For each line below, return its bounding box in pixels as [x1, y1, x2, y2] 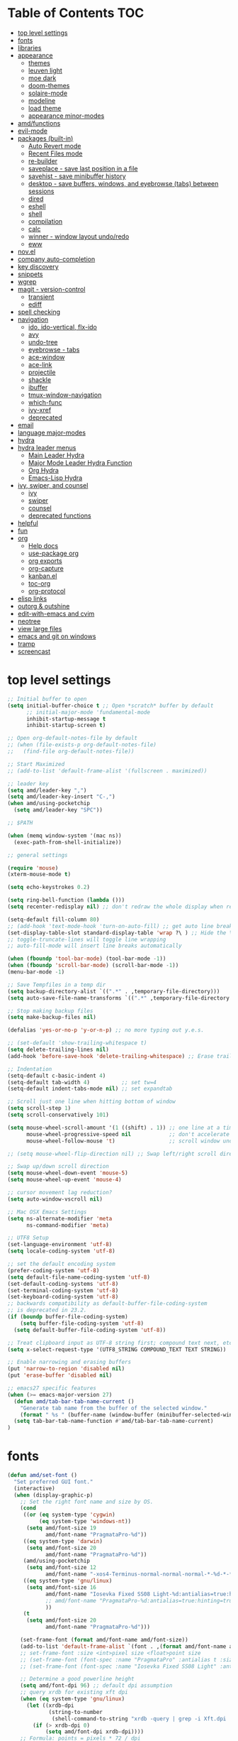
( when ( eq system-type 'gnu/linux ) [20, 1696, 125, 1703]
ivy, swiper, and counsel [17, 481, 89, 489]
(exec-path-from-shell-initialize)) [13, 839, 122, 846]
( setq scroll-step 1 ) [7, 1105, 72, 1112]
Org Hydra [28, 466, 59, 474]
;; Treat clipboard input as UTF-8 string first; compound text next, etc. [7, 1339, 236, 1346]
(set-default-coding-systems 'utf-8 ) [7, 1280, 119, 1287]
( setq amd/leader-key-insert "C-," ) [7, 793, 115, 800]
